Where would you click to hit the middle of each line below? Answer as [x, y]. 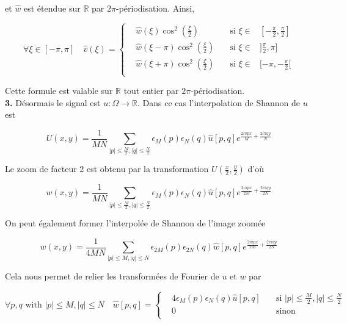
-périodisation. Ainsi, [155, 8]
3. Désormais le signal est [53, 102]
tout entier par [151, 91]
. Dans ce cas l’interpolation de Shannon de [218, 102]
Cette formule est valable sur [59, 91]
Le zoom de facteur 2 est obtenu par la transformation [107, 169]
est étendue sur [52, 8]
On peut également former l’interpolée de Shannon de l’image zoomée [135, 223]
